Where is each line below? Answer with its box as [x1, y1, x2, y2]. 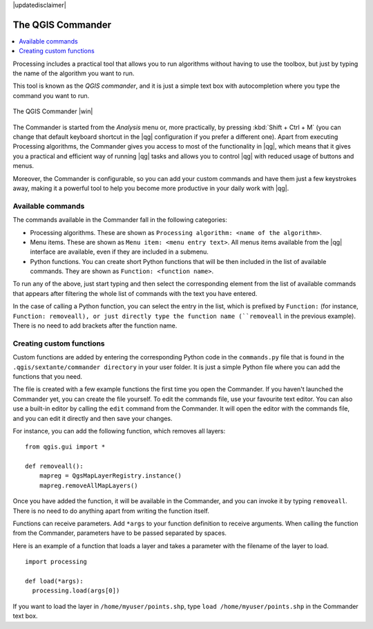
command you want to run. [12, 91, 90, 100]
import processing [25, 558, 88, 566]
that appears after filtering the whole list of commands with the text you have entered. [12, 289, 258, 297]
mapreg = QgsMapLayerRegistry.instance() [39, 472, 182, 480]
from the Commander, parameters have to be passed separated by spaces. [12, 529, 227, 537]
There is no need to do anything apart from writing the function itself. [12, 507, 210, 515]
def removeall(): [25, 462, 84, 470]
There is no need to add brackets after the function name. [12, 321, 178, 330]
